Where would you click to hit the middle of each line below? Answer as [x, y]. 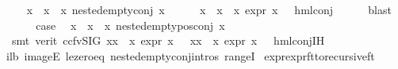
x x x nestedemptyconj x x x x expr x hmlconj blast [209, 9]
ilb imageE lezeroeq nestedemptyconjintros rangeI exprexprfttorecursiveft [191, 55]
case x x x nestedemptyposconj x [130, 25]
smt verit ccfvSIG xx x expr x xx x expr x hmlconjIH [168, 40]
